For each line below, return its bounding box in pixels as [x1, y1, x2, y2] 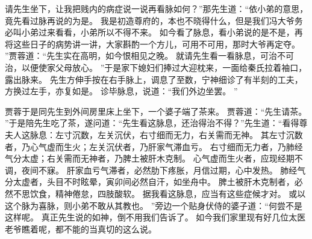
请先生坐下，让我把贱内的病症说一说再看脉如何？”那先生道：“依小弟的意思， [5, 2, 308, 14]
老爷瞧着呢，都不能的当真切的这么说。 [5, 222, 157, 235]
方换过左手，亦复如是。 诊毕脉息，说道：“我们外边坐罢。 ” [5, 85, 238, 97]
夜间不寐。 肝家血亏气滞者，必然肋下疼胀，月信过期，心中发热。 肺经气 [21, 163, 306, 176]
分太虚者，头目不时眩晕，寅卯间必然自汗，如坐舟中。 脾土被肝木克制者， [5, 175, 295, 188]
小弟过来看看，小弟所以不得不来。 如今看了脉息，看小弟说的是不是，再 [21, 26, 303, 38]
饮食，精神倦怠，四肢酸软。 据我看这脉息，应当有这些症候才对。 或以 [30, 187, 306, 199]
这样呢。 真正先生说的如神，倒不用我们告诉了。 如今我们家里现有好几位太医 [5, 211, 306, 223]
